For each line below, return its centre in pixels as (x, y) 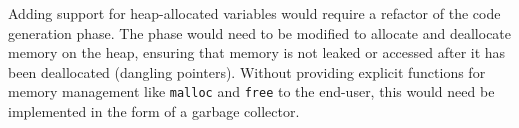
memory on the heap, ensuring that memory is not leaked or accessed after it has (257, 52)
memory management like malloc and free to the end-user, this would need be (251, 91)
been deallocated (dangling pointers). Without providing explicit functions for (247, 71)
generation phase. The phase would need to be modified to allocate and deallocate (260, 32)
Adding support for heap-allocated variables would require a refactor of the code (254, 13)
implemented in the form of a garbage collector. (154, 111)
